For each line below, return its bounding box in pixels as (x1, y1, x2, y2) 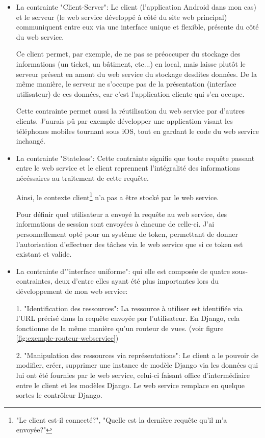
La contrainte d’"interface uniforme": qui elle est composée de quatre (16, 265, 230, 276)
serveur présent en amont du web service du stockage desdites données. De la (16, 68, 257, 79)
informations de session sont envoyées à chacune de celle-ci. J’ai (16, 218, 215, 229)
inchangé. (16, 135, 45, 146)
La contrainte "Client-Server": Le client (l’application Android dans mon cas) (16, 2, 257, 12)
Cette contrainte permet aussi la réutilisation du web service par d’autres (16, 105, 245, 116)
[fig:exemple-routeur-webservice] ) (16, 333, 119, 343)
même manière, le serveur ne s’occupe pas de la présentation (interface (16, 78, 236, 89)
